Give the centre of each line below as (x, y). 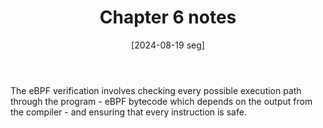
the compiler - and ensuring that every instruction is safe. (128, 112)
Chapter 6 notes (168, 17)
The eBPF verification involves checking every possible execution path (156, 90)
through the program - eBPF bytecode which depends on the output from (161, 101)
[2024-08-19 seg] (168, 45)
